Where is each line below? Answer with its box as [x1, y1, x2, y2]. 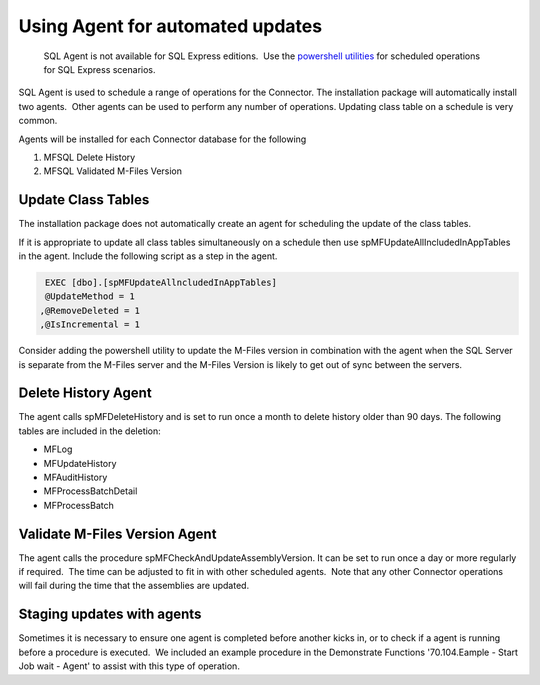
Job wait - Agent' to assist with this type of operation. [18, 660, 240, 672]
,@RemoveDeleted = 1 [39, 305, 140, 316]
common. [18, 115, 58, 127]
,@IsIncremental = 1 [39, 319, 140, 330]
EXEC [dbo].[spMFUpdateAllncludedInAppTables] [45, 276, 277, 288]
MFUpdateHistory [43, 457, 117, 469]
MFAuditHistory [43, 471, 108, 483]
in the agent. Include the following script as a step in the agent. [18, 250, 278, 262]
